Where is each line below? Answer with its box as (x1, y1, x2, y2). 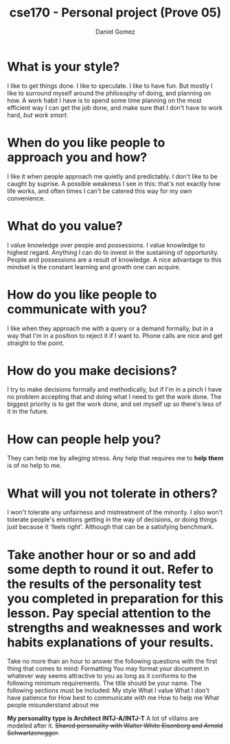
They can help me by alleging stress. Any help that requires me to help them (7, 454, 224, 462)
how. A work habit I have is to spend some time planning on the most (7, 96, 202, 104)
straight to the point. (7, 339, 65, 347)
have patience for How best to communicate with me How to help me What (7, 694, 220, 702)
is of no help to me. (7, 462, 62, 470)
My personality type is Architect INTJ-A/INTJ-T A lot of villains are (7, 714, 199, 723)
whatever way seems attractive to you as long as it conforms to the (7, 672, 197, 680)
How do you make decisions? (7, 363, 177, 379)
